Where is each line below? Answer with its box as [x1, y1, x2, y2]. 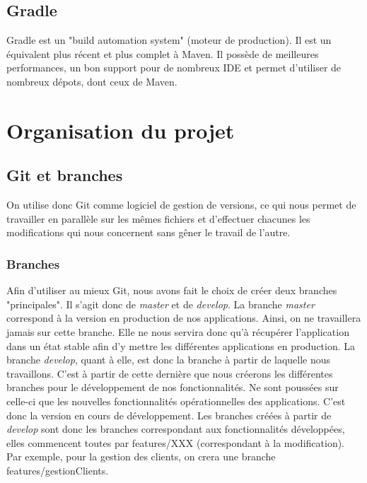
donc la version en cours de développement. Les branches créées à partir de [6, 407, 332, 422]
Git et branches [6, 164, 123, 186]
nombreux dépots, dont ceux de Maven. [6, 74, 177, 88]
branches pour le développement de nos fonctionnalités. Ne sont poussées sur [6, 380, 339, 395]
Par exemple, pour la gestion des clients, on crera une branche [6, 449, 276, 464]
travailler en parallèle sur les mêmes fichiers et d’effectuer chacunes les [6, 211, 310, 226]
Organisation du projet [6, 115, 235, 144]
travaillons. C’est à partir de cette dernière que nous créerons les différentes [6, 366, 333, 380]
